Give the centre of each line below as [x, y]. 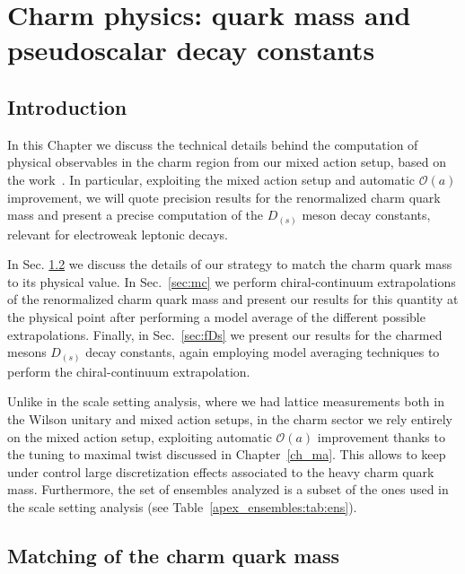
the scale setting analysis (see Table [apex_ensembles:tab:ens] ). [182, 506]
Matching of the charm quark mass [174, 555]
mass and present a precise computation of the [136, 215]
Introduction [67, 106]
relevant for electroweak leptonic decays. [118, 234]
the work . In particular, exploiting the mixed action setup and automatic [211, 179]
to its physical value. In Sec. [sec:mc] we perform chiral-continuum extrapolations [232, 281]
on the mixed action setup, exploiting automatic [140, 436]
